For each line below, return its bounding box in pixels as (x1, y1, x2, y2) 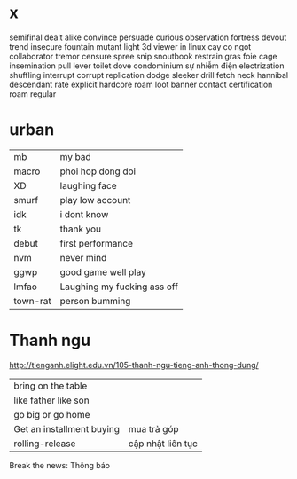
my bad (59, 150, 91, 162)
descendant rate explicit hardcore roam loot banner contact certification (9, 79, 273, 90)
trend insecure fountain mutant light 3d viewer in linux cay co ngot (9, 41, 252, 51)
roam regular (9, 88, 57, 99)
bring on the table (13, 380, 88, 392)
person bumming (59, 294, 131, 307)
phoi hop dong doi (59, 165, 136, 177)
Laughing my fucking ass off (59, 280, 179, 293)
